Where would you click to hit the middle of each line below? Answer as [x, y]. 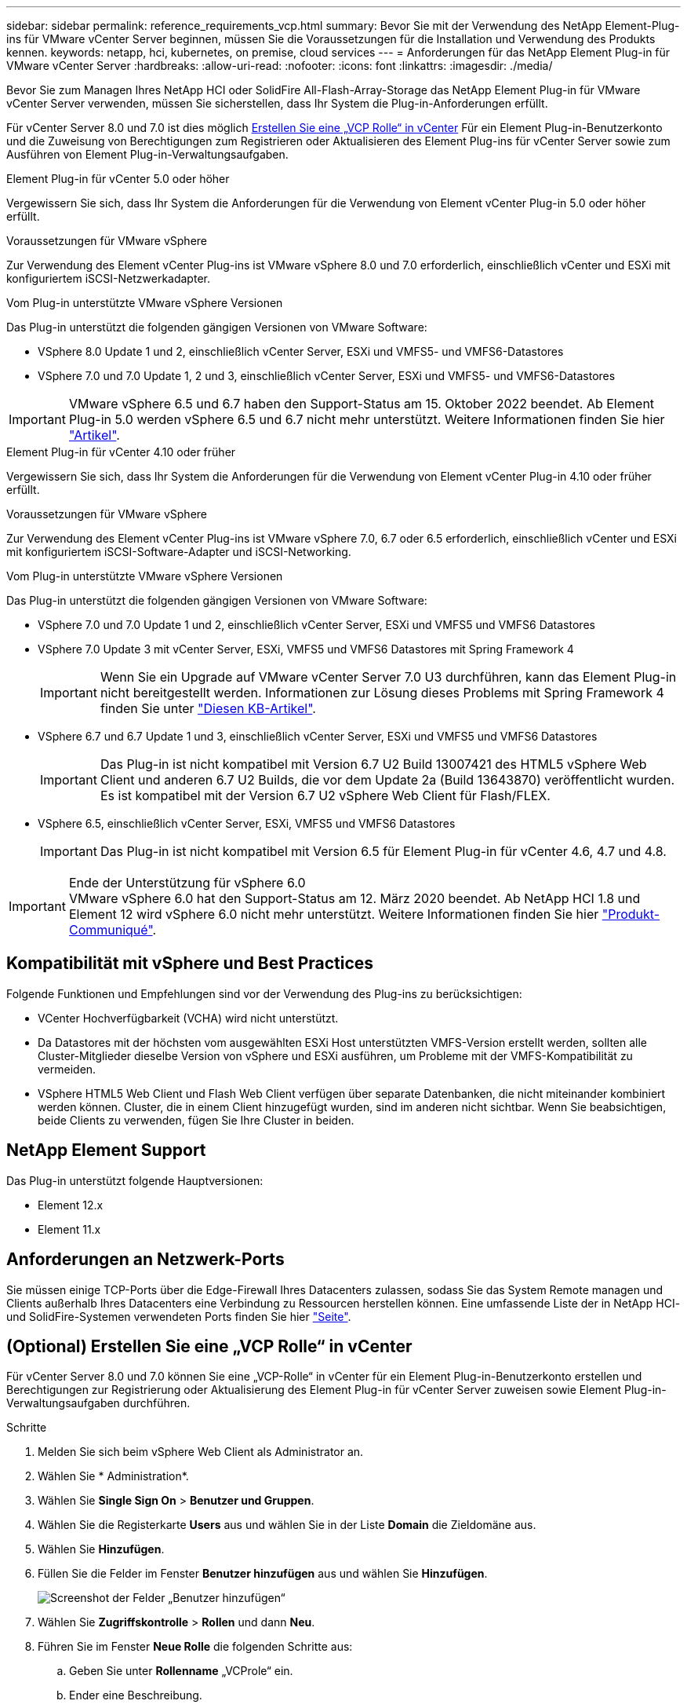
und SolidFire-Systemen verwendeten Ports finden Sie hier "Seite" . [179, 1316]
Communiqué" [111, 930]
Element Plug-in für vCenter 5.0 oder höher [118, 179]
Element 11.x [69, 1229]
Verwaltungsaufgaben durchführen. [98, 1403]
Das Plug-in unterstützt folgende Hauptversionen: [135, 1180]
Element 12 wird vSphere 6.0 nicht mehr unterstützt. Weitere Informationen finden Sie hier [334, 914]
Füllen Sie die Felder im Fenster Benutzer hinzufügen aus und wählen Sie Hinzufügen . [263, 1574]
